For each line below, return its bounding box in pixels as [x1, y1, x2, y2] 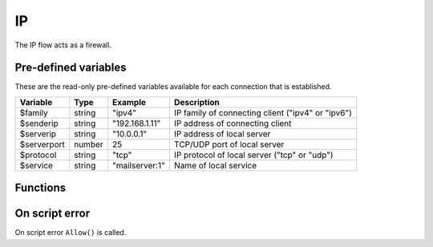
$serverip [19, 128, 56, 140]
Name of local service [173, 160, 257, 171]
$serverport [19, 139, 66, 150]
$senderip [19, 117, 59, 128]
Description [173, 96, 221, 107]
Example [112, 96, 147, 107]
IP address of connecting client [173, 117, 292, 128]
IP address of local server [173, 128, 271, 140]
